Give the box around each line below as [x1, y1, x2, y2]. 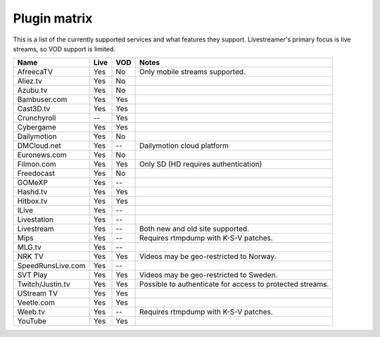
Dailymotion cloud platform [139, 141, 229, 151]
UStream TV [17, 288, 58, 298]
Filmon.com [17, 159, 56, 169]
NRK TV [17, 252, 44, 262]
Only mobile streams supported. [139, 67, 246, 77]
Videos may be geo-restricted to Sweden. [139, 270, 278, 280]
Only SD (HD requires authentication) [139, 159, 262, 169]
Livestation [17, 215, 54, 224]
